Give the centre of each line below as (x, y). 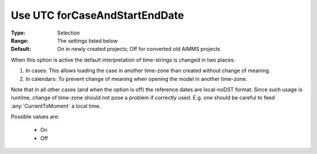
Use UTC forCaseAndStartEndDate (97, 15)
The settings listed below (87, 40)
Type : (18, 33)
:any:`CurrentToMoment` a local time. (56, 106)
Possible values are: (35, 117)
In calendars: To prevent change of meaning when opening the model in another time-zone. (136, 78)
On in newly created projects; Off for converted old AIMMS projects (139, 49)
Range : (20, 40)
